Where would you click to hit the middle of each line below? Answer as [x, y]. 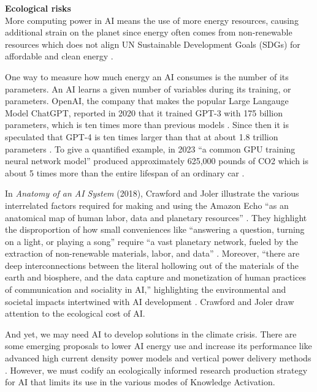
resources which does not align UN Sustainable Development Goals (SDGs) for [153, 44]
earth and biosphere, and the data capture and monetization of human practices [156, 277]
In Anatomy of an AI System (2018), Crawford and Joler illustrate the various [152, 193]
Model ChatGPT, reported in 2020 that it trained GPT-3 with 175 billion [144, 112]
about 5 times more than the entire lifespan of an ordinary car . [125, 172]
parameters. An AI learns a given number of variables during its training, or [148, 89]
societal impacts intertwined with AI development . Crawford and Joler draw [150, 301]
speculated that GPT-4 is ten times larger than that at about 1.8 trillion [142, 136]
